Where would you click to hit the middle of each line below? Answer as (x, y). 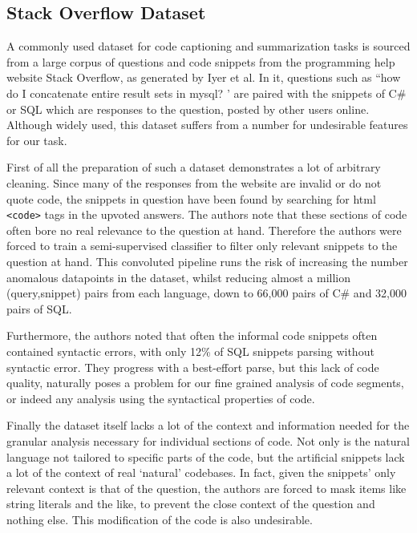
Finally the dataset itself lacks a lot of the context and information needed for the (208, 425)
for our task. (37, 140)
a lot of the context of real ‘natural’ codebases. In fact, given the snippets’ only (201, 472)
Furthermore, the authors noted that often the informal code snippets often (192, 335)
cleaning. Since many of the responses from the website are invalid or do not (194, 182)
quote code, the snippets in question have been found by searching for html (191, 198)
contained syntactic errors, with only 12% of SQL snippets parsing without (190, 351)
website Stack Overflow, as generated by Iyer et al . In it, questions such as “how (204, 77)
